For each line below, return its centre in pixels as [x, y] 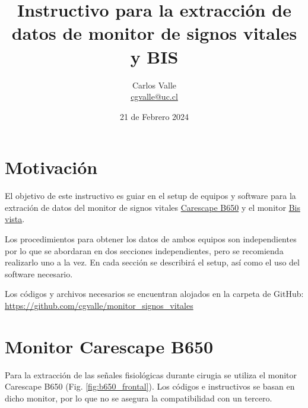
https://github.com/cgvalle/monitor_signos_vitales [99, 305]
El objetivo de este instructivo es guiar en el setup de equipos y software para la [150, 196]
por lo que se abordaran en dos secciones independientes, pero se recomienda [144, 250]
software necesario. [39, 273]
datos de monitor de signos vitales [154, 33]
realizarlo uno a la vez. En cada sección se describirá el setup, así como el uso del [152, 262]
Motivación [51, 167]
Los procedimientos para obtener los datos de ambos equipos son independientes [151, 239]
